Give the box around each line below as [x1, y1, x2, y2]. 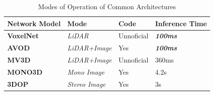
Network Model [7, 18, 61, 28]
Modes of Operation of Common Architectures [38, 1, 176, 11]
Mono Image [67, 66, 105, 77]
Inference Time [155, 18, 207, 28]
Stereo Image [67, 79, 106, 89]
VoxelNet [7, 31, 39, 41]
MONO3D [7, 66, 43, 77]
